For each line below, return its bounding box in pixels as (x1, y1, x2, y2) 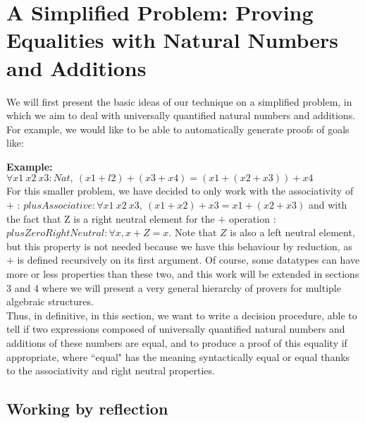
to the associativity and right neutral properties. (6, 363, 215, 378)
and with (308, 197, 347, 212)
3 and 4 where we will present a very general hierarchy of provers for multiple (6, 280, 341, 295)
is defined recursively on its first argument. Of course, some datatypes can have (17, 252, 360, 267)
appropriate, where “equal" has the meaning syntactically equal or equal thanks (6, 349, 350, 364)
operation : (228, 211, 276, 226)
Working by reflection (6, 398, 168, 419)
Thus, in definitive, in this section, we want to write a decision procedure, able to (6, 307, 357, 322)
